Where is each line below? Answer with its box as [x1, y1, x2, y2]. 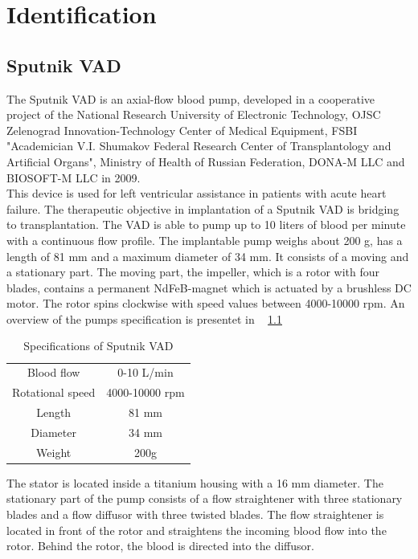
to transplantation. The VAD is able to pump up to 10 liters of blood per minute [6, 216, 406, 233]
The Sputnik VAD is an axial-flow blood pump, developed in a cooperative [6, 90, 375, 107]
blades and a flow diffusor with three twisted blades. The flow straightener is [6, 505, 384, 522]
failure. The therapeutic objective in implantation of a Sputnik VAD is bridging [6, 200, 400, 217]
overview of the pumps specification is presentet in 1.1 [6, 310, 282, 327]
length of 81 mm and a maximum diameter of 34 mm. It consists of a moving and [6, 247, 409, 264]
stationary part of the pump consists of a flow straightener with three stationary [6, 490, 403, 507]
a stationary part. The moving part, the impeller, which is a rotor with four [6, 263, 380, 280]
